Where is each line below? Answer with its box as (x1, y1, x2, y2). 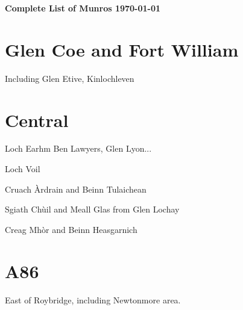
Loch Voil (5, 163, 40, 175)
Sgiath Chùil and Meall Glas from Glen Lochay (5, 203, 180, 215)
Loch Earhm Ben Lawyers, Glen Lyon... (5, 142, 152, 155)
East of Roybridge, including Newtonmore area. (5, 293, 181, 306)
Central (5, 107, 69, 132)
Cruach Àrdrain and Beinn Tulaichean (5, 182, 147, 195)
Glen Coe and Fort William (5, 37, 239, 61)
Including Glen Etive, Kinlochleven (5, 72, 134, 84)
